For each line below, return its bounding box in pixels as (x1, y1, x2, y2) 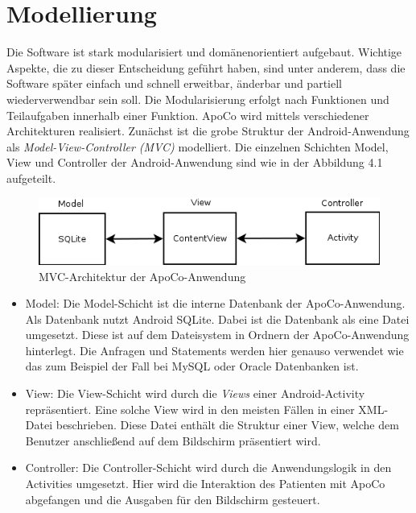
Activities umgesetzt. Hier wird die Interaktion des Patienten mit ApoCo (25, 475, 385, 492)
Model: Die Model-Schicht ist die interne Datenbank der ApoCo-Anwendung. (25, 295, 406, 312)
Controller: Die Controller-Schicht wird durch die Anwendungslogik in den (25, 459, 392, 476)
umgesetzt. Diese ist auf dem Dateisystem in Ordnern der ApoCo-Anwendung (25, 326, 410, 343)
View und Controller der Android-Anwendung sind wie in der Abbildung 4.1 (6, 154, 383, 171)
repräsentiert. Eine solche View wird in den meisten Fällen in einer (25, 400, 355, 417)
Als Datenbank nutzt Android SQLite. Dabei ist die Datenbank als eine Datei (25, 310, 410, 327)
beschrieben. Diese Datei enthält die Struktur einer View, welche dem (56, 416, 399, 433)
